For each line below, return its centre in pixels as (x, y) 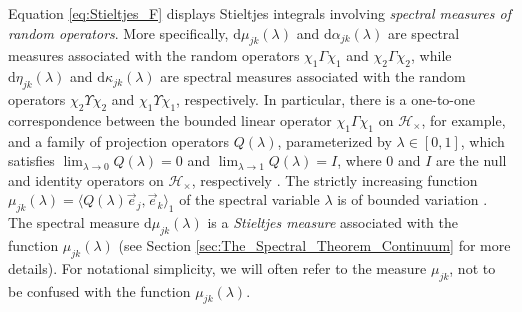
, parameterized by (334, 140)
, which (482, 140)
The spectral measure (74, 222)
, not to (472, 267)
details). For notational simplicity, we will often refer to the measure (217, 267)
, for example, (463, 119)
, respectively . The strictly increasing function (334, 179)
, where (359, 160)
